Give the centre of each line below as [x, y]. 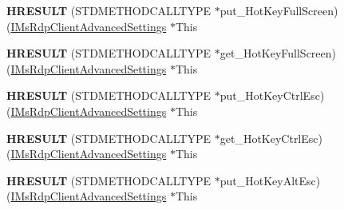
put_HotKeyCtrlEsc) [272, 95]
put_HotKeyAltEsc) [270, 180]
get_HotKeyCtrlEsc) [271, 138]
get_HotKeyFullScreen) [278, 53]
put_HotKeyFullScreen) [279, 10]
